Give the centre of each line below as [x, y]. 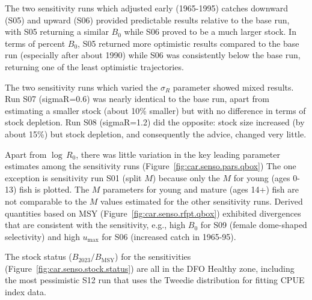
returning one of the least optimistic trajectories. [94, 66]
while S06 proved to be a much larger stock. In [210, 31]
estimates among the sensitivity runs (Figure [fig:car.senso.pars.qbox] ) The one [151, 166]
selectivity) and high [42, 236]
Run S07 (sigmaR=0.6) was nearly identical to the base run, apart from [137, 99]
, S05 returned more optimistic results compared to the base [188, 43]
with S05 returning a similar [57, 31]
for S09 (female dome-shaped [254, 225]
